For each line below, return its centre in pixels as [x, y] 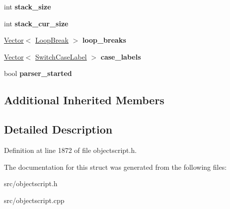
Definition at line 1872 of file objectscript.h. [71, 150]
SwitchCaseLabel [61, 56]
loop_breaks [104, 40]
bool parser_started [38, 73]
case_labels [121, 56]
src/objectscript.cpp [34, 200]
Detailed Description [58, 129]
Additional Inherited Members [84, 100]
